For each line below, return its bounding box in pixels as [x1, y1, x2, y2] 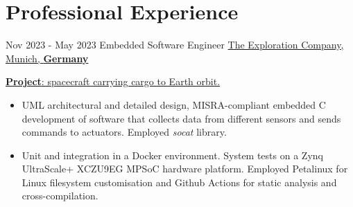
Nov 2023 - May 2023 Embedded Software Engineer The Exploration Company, [6, 37, 344, 52]
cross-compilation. [21, 188, 98, 203]
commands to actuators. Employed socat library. [21, 125, 227, 139]
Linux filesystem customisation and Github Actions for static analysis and [21, 174, 337, 189]
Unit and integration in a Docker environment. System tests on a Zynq [21, 147, 323, 162]
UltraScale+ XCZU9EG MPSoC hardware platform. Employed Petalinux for [21, 161, 348, 176]
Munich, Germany [6, 51, 89, 65]
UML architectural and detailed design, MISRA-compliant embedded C [21, 97, 326, 111]
